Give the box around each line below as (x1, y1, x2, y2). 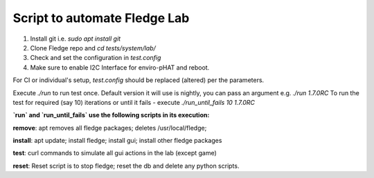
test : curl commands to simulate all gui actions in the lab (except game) (12, 149, 217, 157)
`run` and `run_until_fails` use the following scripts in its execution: (12, 111, 210, 119)
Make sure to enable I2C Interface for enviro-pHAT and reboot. (30, 63, 210, 72)
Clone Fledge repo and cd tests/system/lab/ (30, 43, 156, 52)
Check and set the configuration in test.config (30, 54, 161, 62)
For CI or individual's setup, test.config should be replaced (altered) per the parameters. (12, 76, 265, 84)
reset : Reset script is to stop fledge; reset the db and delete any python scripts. (12, 161, 240, 170)
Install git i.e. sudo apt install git (30, 34, 121, 43)
